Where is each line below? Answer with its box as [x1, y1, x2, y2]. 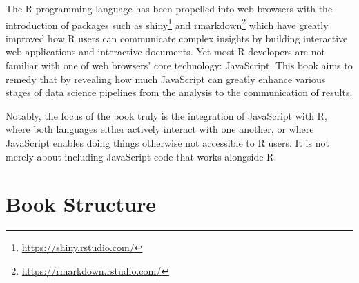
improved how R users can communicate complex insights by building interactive [6, 30, 348, 45]
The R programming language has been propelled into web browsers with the [6, 1, 333, 15]
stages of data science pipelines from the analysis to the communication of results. [6, 85, 353, 100]
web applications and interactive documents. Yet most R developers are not [6, 44, 325, 59]
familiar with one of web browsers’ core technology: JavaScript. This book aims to [6, 58, 353, 73]
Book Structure [6, 190, 157, 218]
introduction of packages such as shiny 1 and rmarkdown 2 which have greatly [6, 15, 329, 32]
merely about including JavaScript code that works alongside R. [6, 149, 277, 163]
